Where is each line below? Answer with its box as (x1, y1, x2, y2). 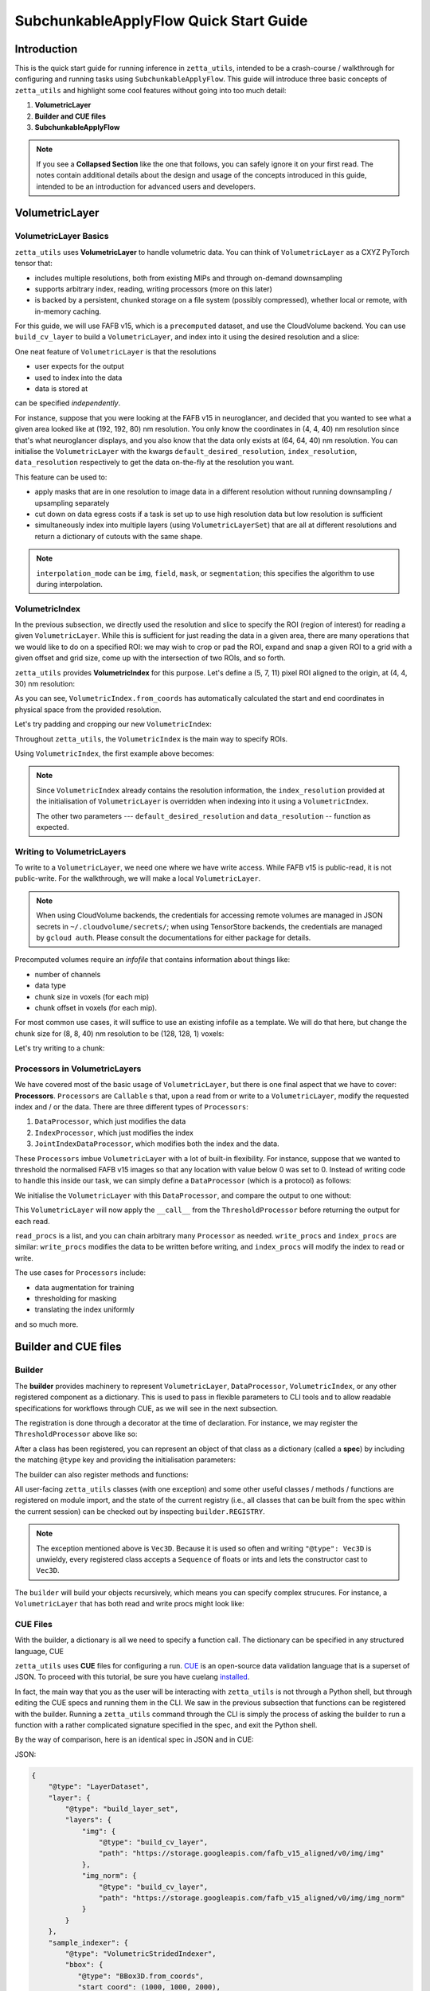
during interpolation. (36, 579, 104, 589)
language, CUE (14, 1646, 64, 1656)
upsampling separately (34, 498, 110, 507)
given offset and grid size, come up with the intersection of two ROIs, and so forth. (14, 653, 286, 663)
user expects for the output (34, 362, 125, 371)
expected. (36, 822, 69, 831)
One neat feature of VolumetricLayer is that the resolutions (14, 346, 217, 356)
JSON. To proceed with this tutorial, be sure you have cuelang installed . (14, 1672, 250, 1682)
